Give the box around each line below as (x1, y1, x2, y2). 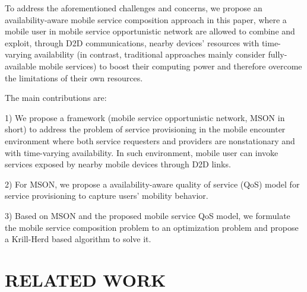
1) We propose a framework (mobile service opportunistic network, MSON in (5, 111, 285, 123)
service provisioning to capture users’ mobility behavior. (5, 189, 208, 202)
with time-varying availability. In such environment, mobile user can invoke (5, 146, 278, 158)
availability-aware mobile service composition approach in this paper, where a (5, 13, 287, 26)
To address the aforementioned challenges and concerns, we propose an (5, 2, 262, 14)
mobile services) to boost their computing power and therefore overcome (39, 59, 302, 72)
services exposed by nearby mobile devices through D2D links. (5, 158, 231, 170)
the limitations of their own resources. (5, 71, 143, 84)
